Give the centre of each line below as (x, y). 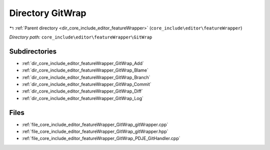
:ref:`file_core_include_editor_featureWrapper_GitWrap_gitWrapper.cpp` (95, 124)
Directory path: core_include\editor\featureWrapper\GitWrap (81, 37)
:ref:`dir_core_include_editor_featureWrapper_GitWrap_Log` (82, 98)
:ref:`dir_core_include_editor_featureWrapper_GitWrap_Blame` (85, 70)
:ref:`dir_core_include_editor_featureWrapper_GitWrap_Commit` (87, 84)
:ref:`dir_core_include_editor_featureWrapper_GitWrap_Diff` (82, 91)
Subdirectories (33, 51)
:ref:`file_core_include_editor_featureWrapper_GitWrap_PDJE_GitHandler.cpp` (101, 138)
